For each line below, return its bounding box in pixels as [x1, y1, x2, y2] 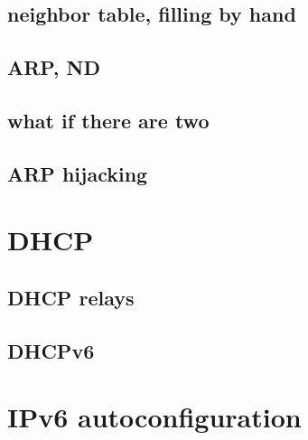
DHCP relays [7, 283, 135, 311]
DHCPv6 [7, 336, 95, 364]
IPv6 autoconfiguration [7, 398, 302, 435]
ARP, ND [7, 53, 101, 81]
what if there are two [7, 106, 210, 134]
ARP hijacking [7, 159, 148, 187]
